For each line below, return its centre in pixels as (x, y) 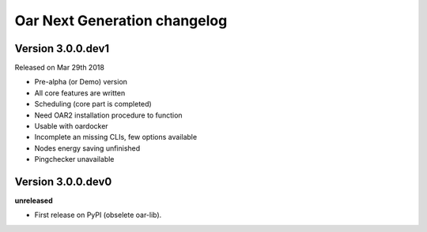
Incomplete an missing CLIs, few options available (116, 137)
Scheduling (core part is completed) (93, 104)
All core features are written (80, 93)
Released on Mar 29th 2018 (59, 68)
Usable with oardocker (71, 126)
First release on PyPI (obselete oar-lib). (98, 215)
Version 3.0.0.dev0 (63, 182)
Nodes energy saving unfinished (87, 148)
